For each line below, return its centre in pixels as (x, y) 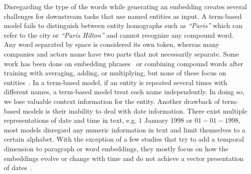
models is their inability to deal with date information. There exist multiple (135, 110)
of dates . (18, 167)
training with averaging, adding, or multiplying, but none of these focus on (115, 73)
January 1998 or (168, 120)
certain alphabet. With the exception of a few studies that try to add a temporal (124, 139)
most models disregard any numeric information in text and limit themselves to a (125, 129)
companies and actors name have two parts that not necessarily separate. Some (122, 53)
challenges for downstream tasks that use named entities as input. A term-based (123, 16)
